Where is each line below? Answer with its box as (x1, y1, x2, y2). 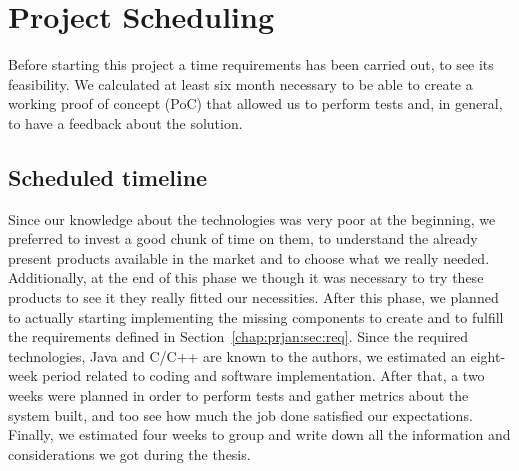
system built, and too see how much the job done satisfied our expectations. (8, 404, 473, 425)
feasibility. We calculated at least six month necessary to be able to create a (8, 73, 473, 94)
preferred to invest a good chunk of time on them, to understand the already (8, 228, 478, 249)
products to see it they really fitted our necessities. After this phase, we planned (8, 287, 499, 308)
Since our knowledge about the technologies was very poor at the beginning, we (8, 208, 496, 229)
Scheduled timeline (8, 161, 208, 192)
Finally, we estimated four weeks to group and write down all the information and (8, 424, 511, 445)
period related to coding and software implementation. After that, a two (42, 365, 485, 386)
